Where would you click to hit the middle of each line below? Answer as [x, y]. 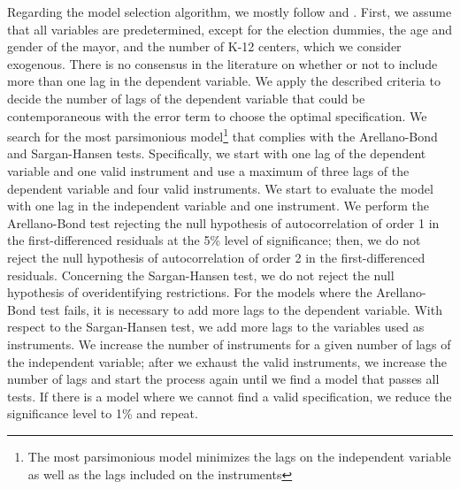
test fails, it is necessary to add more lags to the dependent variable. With [241, 309]
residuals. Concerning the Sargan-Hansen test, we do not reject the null [201, 275]
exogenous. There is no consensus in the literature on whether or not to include [222, 63]
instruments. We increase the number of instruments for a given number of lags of [229, 344]
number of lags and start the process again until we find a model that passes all [223, 379]
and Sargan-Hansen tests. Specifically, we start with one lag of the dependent [217, 153]
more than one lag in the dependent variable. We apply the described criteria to [224, 81]
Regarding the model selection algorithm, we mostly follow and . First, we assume [230, 11]
